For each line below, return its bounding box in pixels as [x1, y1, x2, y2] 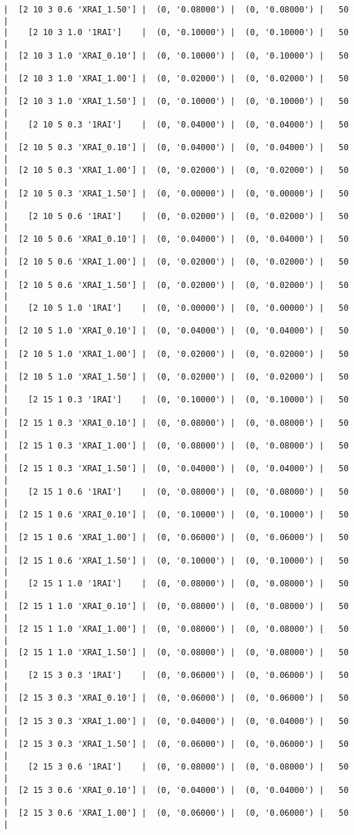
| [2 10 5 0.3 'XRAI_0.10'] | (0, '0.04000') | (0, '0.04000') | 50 [3, 142, 349, 152]
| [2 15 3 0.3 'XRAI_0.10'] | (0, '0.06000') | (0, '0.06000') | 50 [3, 693, 349, 703]
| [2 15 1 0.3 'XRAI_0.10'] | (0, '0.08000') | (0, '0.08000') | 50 [3, 417, 349, 428]
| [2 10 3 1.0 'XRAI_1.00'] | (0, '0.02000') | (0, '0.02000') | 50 [3, 73, 349, 83]
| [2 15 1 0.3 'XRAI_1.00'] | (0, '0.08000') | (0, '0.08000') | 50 [3, 440, 349, 451]
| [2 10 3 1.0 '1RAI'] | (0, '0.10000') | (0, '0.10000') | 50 [3, 28, 349, 38]
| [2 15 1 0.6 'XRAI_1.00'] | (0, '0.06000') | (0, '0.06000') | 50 [3, 533, 349, 543]
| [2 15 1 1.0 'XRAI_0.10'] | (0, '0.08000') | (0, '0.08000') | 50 [3, 601, 349, 612]
